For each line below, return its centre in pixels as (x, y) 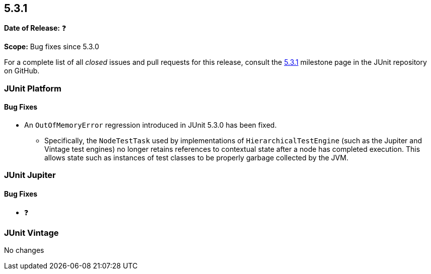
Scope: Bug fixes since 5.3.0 (52, 47)
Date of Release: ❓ (35, 28)
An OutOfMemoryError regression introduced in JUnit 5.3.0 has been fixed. (151, 125)
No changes (24, 250)
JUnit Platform (33, 88)
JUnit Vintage (31, 233)
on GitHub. (22, 71)
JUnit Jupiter (30, 175)
